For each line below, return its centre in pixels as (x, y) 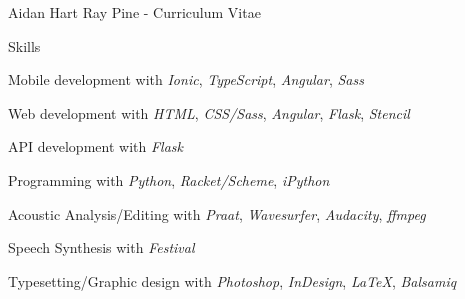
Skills (24, 45)
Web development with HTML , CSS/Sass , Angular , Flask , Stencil (209, 112)
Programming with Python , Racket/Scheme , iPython (169, 179)
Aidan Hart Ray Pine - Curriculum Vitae (134, 12)
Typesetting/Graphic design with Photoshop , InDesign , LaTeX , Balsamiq (232, 280)
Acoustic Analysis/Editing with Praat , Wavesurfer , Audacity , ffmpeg (217, 213)
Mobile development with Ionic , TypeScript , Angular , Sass (186, 79)
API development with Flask (95, 146)
